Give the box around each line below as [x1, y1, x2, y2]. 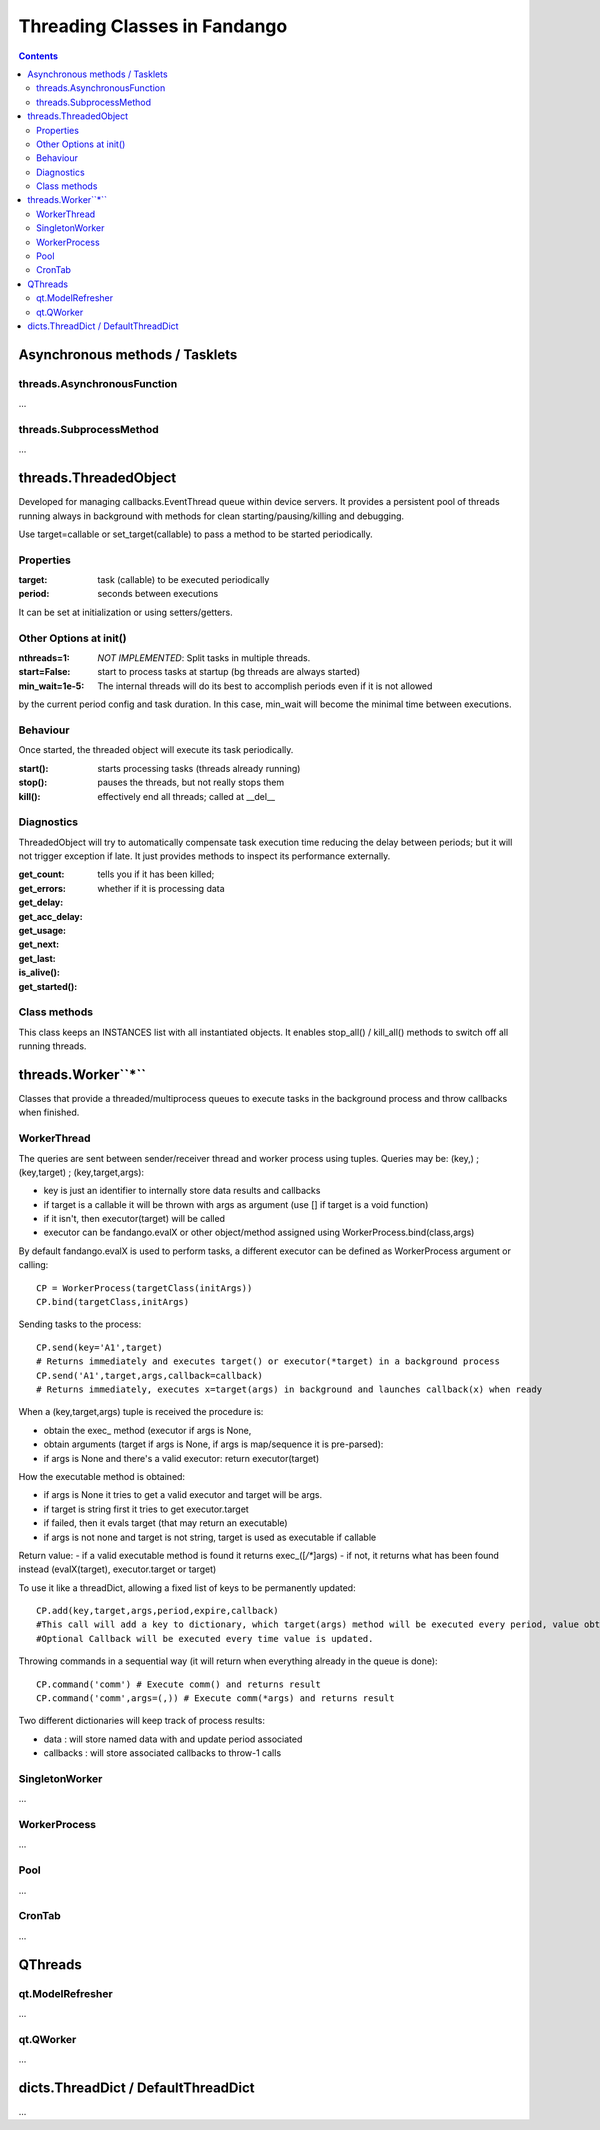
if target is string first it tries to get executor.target [43, 1503, 249, 1515]
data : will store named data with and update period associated [43, 1733, 303, 1745]
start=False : [18, 666, 71, 678]
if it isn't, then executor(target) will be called [43, 1213, 225, 1225]
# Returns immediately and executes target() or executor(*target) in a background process [36, 1356, 500, 1367]
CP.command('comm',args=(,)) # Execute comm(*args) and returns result [36, 1693, 395, 1704]
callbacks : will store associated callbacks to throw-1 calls [43, 1747, 282, 1759]
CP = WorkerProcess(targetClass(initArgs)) [36, 1282, 253, 1294]
